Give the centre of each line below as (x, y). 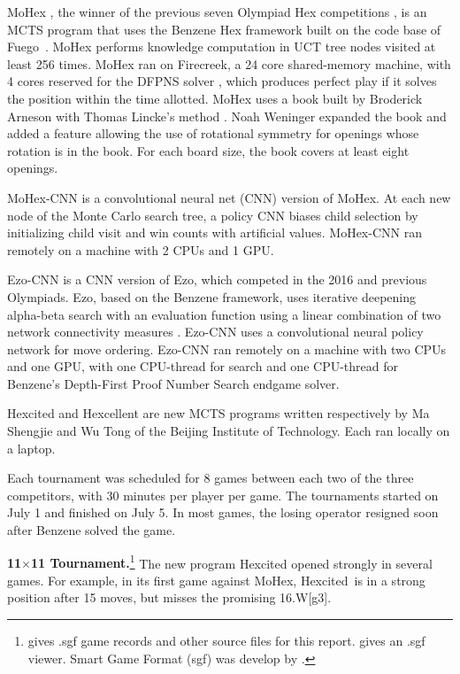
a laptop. (31, 448)
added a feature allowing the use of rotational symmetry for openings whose (213, 133)
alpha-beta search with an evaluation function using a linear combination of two (224, 314)
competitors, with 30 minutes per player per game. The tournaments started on (223, 495)
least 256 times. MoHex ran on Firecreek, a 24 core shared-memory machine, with (229, 63)
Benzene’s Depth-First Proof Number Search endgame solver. (173, 383)
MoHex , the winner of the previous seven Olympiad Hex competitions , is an (217, 12)
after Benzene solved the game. (92, 530)
